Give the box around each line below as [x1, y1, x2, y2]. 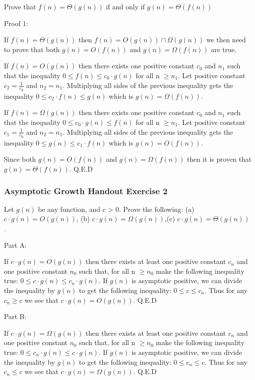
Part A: [4, 239, 27, 250]
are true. [211, 44, 237, 54]
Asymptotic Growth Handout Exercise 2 [4, 184, 168, 197]
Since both [4, 154, 36, 164]
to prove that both [4, 44, 60, 54]
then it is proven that [187, 154, 252, 164]
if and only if [106, 1, 145, 11]
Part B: [4, 311, 27, 322]
